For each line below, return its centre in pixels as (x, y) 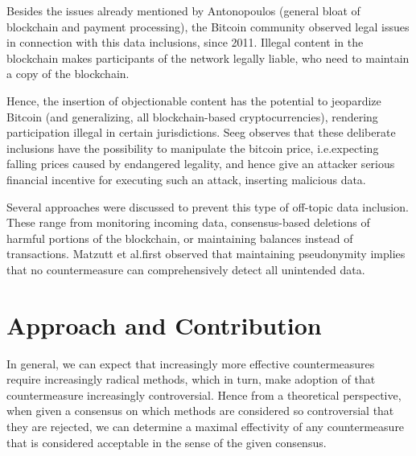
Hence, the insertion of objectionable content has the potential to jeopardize (194, 100)
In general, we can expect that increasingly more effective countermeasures (191, 363)
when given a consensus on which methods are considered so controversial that (200, 411)
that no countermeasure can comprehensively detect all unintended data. (186, 269)
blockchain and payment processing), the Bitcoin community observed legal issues (208, 26)
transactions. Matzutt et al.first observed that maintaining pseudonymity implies (206, 254)
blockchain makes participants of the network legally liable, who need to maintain (208, 58)
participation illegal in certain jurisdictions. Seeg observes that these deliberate (201, 132)
